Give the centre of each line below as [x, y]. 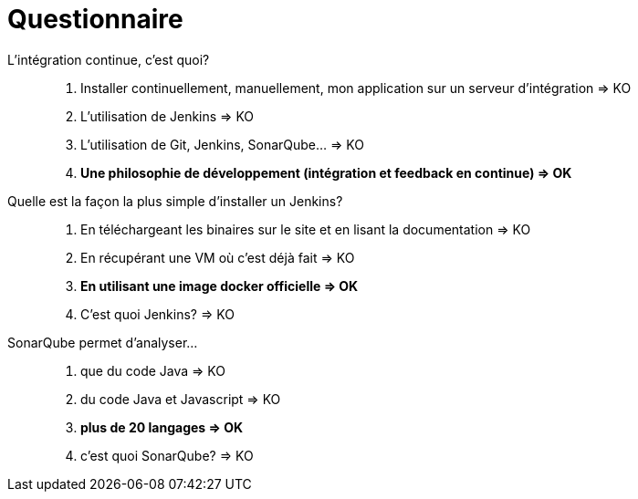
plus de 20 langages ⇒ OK [162, 427]
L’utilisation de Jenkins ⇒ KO [167, 116]
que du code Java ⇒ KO [153, 370]
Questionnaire [95, 19]
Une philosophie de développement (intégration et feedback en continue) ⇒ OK [326, 172]
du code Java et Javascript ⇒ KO [181, 399]
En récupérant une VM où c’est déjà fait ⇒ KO [218, 257]
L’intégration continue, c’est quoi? [109, 59]
